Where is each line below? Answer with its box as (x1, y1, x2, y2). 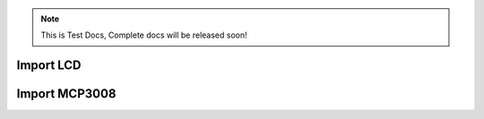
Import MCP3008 (16, 86, 117, 102)
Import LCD (16, 58, 82, 73)
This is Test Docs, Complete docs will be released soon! (40, 30, 247, 40)
